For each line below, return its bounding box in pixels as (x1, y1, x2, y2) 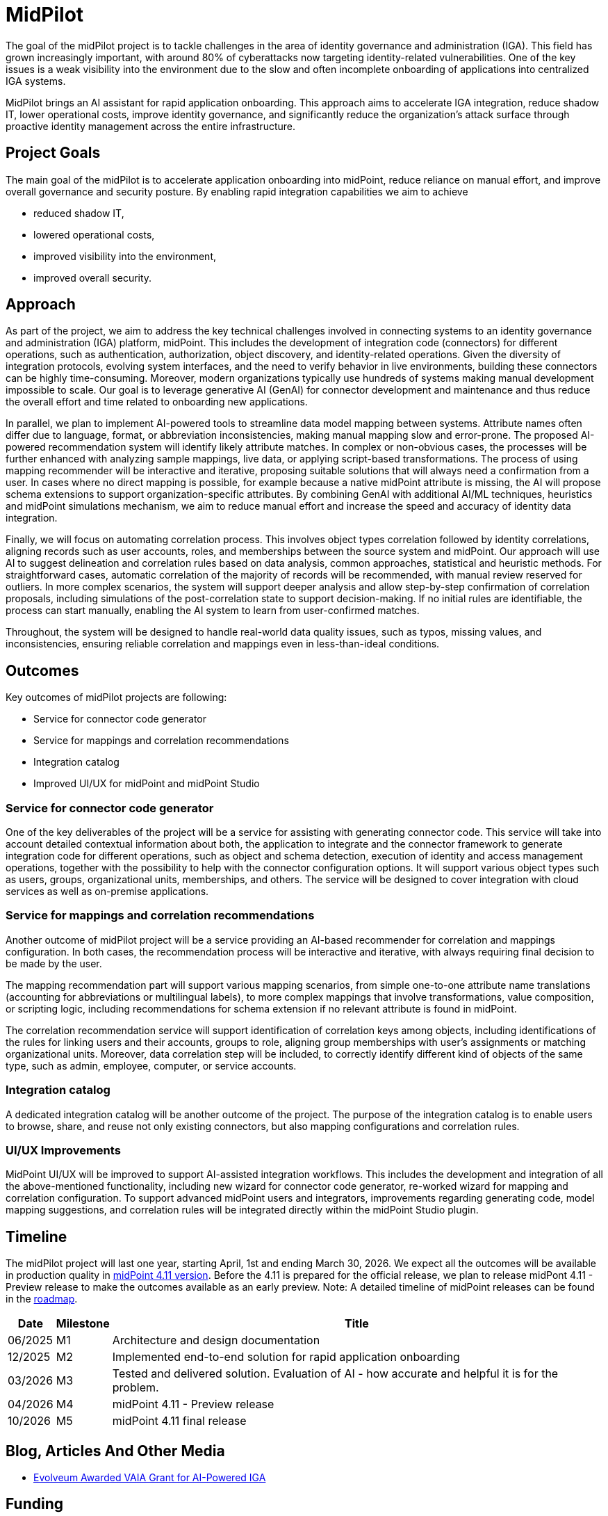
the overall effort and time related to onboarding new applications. (6, 396, 308, 408)
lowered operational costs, (33, 228, 155, 241)
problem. (112, 1380, 159, 1395)
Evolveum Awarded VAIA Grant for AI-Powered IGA (33, 1471, 266, 1483)
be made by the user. (6, 957, 102, 969)
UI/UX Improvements (6, 1143, 121, 1157)
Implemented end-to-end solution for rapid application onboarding (112, 1350, 460, 1364)
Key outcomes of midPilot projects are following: (6, 691, 227, 704)
